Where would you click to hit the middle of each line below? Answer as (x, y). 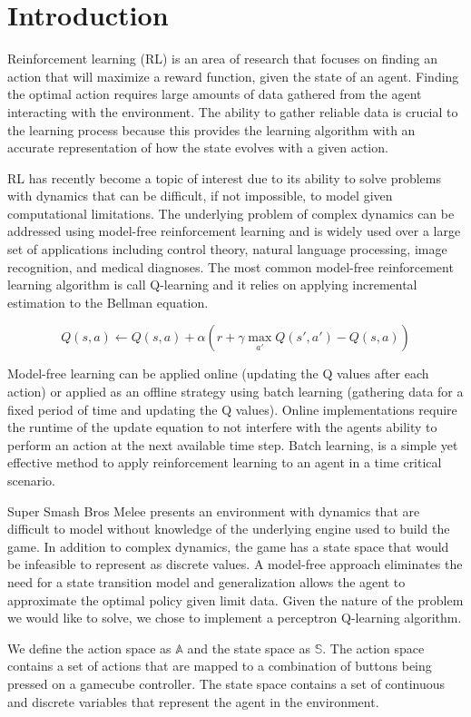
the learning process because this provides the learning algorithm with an (211, 129)
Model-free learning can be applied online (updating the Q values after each (218, 373)
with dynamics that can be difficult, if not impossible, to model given (200, 196)
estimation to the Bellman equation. (108, 302)
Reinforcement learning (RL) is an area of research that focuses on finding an (222, 59)
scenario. (32, 480)
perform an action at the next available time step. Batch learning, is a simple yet (233, 444)
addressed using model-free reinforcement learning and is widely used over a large (234, 231)
